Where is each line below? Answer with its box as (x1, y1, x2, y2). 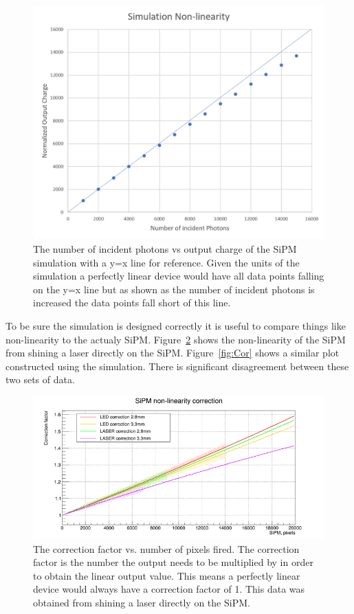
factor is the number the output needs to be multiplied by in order (33, 555, 313, 569)
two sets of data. (5, 372, 75, 387)
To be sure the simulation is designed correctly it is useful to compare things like (5, 318, 346, 332)
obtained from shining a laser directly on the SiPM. (33, 595, 250, 609)
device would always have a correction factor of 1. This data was (33, 582, 305, 596)
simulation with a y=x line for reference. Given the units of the (33, 255, 300, 269)
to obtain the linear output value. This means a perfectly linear (33, 568, 300, 582)
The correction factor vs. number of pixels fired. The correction (33, 541, 300, 556)
